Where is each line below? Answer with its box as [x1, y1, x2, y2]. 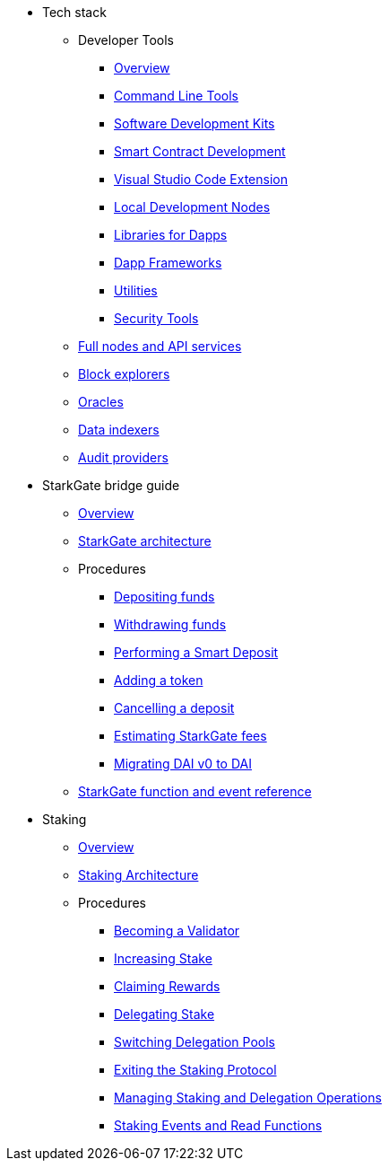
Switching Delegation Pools [114, 1034, 276, 1049]
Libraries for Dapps [114, 227, 228, 242]
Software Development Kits [114, 116, 275, 131]
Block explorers [78, 366, 170, 382]
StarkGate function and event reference [78, 784, 312, 799]
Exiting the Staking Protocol [114, 1062, 277, 1077]
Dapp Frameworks [114, 255, 222, 270]
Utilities [114, 283, 158, 298]
